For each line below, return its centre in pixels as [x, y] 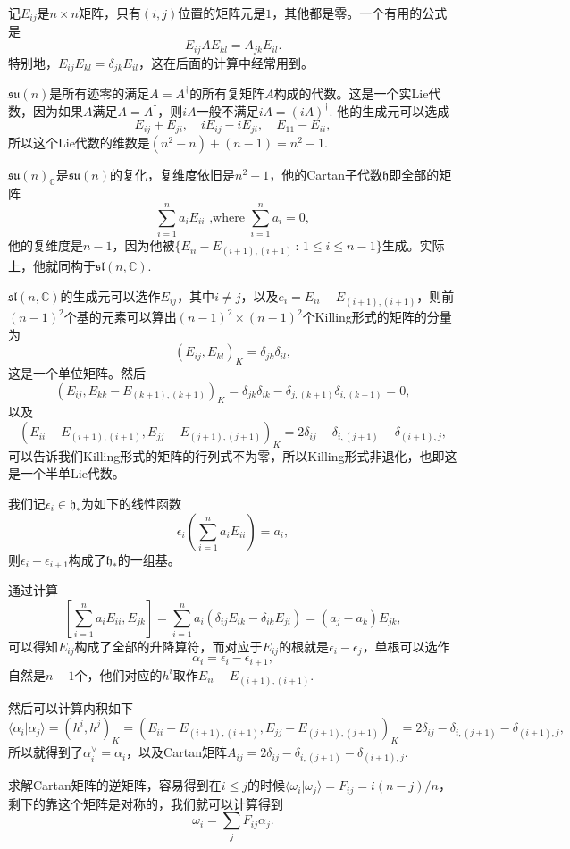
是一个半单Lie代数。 [67, 473]
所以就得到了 [46, 752]
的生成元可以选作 [110, 295]
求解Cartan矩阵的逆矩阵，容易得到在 [115, 785]
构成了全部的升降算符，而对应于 [168, 646]
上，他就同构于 [52, 266]
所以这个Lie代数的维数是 [79, 142]
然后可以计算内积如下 [71, 707]
